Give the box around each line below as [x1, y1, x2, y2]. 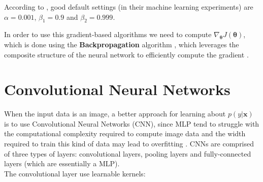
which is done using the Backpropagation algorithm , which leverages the [4, 39, 239, 49]
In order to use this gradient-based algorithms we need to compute [4, 29, 212, 40]
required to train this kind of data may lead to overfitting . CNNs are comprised [4, 138, 254, 149]
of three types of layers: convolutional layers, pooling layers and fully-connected [4, 148, 251, 159]
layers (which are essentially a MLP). [4, 158, 120, 169]
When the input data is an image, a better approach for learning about [4, 108, 226, 119]
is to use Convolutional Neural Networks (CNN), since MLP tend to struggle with [4, 118, 259, 129]
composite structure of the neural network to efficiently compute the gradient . [4, 49, 249, 59]
